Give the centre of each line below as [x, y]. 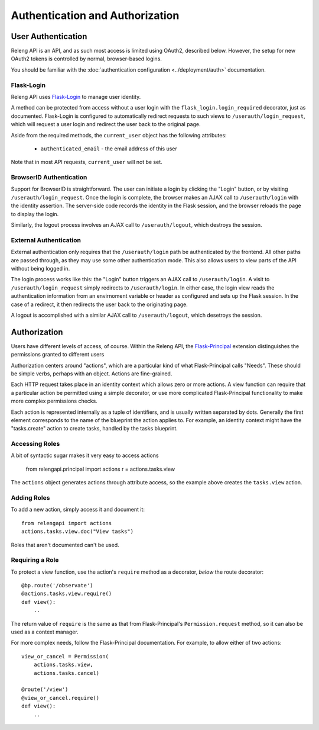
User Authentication [49, 36]
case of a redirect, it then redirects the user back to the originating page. [100, 304]
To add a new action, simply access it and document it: [78, 510]
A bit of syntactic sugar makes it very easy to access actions [85, 455]
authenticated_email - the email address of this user [109, 149]
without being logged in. [40, 268]
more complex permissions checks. [54, 401]
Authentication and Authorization [95, 15]
